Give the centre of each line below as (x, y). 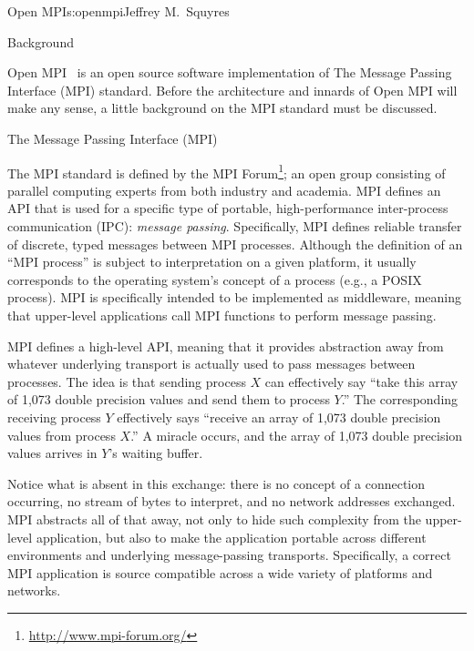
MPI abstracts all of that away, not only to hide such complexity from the (214, 519)
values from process (62, 435)
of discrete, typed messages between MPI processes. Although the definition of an (235, 244)
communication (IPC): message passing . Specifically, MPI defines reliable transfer (235, 226)
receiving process (54, 417)
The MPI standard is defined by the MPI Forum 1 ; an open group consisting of (227, 171)
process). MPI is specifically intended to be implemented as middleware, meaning (235, 297)
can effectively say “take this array (361, 381)
